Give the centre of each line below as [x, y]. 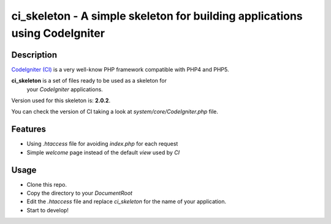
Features [29, 129]
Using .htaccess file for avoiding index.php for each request [102, 144]
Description [34, 55]
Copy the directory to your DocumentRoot [80, 193]
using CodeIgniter [58, 33]
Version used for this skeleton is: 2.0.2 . [61, 100]
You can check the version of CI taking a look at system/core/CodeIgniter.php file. [115, 112]
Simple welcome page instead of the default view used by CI [103, 152]
